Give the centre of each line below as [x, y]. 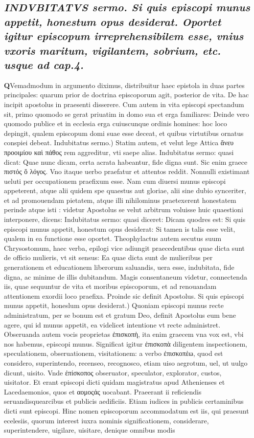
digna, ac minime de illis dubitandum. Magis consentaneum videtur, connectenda [126, 276]
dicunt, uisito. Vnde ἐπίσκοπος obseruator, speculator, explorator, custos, [113, 372]
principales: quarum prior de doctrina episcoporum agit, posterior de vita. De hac [127, 95]
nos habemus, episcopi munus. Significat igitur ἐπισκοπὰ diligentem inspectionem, [126, 343]
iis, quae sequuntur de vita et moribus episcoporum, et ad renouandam [110, 286]
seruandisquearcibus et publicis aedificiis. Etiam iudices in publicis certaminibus [124, 401]
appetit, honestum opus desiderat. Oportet [113, 21]
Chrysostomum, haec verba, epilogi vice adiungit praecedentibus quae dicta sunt [124, 248]
